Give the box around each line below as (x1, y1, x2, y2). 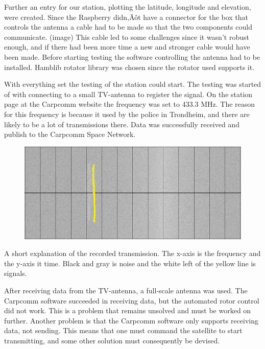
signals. (4, 268, 27, 278)
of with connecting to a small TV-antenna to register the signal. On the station (4, 88, 253, 99)
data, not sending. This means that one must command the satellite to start (4, 325, 243, 336)
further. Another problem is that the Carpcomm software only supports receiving (4, 315, 259, 325)
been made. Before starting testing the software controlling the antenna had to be (4, 51, 260, 62)
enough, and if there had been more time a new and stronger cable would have (4, 41, 250, 52)
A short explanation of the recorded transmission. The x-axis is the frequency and (4, 248, 261, 259)
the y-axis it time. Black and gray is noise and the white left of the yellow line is (4, 258, 256, 268)
